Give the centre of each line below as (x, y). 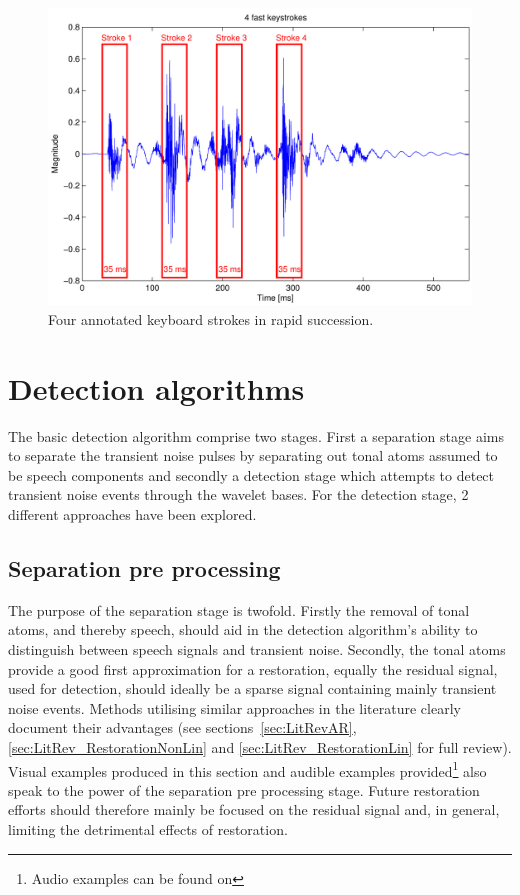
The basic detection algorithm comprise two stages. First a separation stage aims (256, 435)
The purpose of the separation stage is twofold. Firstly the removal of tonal (239, 609)
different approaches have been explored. (132, 513)
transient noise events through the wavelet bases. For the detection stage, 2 (238, 494)
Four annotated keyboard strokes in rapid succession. (211, 318)
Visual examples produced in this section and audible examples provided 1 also (247, 769)
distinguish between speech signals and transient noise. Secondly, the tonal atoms (257, 648)
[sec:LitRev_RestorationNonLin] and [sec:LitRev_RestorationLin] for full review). (260, 746)
